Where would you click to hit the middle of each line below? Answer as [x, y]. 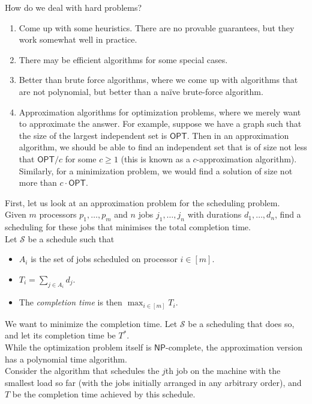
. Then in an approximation [238, 135]
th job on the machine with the [223, 371]
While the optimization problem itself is [78, 347]
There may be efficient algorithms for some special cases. [123, 59]
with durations [214, 214]
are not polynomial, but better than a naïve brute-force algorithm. [141, 91]
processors [58, 214]
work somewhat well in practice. [78, 39]
